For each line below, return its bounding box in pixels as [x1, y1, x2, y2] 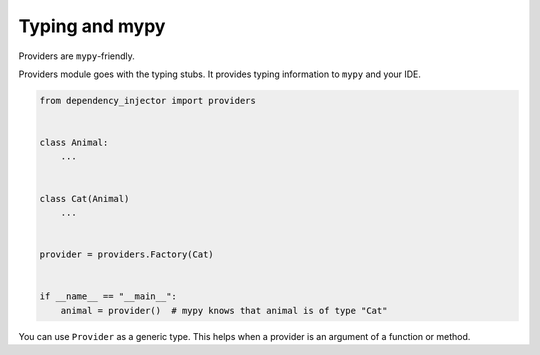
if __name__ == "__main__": [39, 291, 177, 302]
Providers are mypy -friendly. [18, 50, 135, 62]
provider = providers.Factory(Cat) [39, 249, 214, 260]
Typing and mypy [18, 15, 166, 37]
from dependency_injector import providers [39, 95, 257, 106]
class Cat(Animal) [39, 193, 130, 204]
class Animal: [39, 137, 109, 149]
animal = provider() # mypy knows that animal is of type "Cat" [60, 305, 388, 316]
